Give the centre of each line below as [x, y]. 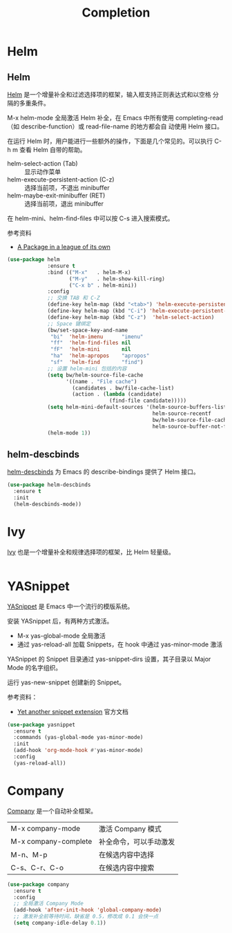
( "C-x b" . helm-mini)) [103, 285]
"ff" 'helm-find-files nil [91, 343]
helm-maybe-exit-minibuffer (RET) [56, 195]
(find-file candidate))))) [148, 401]
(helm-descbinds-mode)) [47, 504]
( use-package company [38, 884]
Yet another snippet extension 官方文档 [73, 711]
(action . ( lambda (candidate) [117, 394]
